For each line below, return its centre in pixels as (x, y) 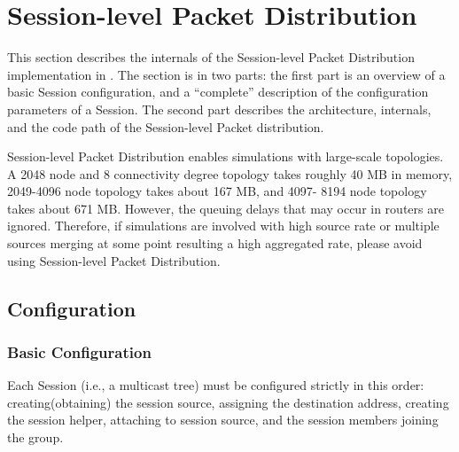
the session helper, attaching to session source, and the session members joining (223, 420)
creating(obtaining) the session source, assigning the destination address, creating (228, 402)
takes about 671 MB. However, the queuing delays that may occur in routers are (226, 208)
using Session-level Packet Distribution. (114, 260)
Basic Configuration (79, 351)
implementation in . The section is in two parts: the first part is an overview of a (226, 74)
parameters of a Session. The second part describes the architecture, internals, (219, 109)
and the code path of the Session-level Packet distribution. (166, 126)
